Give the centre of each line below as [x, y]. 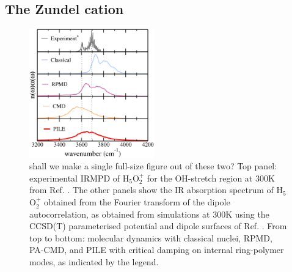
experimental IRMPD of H [79, 178]
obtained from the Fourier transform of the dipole [137, 202]
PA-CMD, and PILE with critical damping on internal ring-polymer [157, 250]
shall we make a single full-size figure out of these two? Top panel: [153, 166]
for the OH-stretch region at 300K [211, 178]
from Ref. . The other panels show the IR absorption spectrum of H [156, 190]
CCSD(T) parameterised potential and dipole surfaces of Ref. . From [158, 226]
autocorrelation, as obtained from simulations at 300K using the [149, 214]
